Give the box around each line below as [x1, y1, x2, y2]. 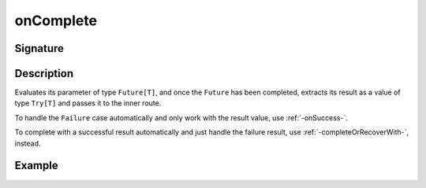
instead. [14, 138, 41, 148]
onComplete [14, 12, 98, 29]
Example [14, 159, 58, 172]
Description [14, 67, 74, 80]
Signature [14, 42, 65, 55]
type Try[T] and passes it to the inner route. [14, 98, 162, 108]
